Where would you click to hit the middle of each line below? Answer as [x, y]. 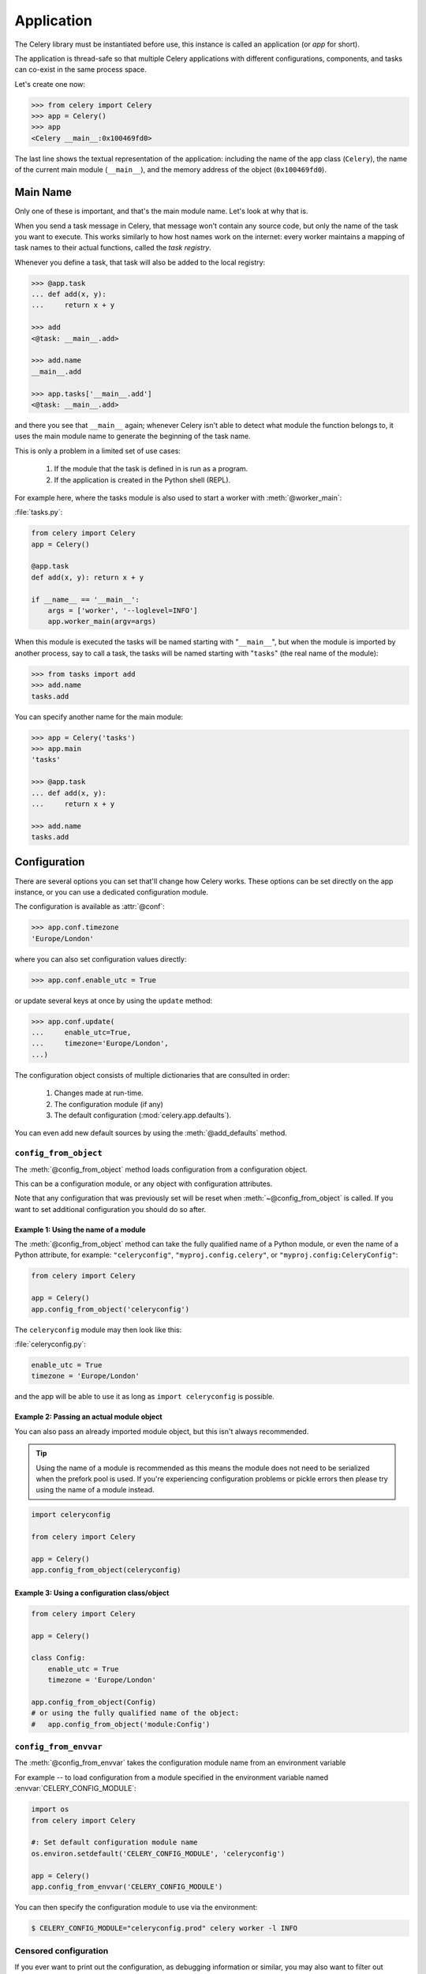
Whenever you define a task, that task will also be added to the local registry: [140, 262]
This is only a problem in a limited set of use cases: [98, 451]
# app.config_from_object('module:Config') [121, 1724]
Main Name [43, 192]
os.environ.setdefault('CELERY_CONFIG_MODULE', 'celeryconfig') [158, 1853]
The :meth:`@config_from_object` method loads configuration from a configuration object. [161, 1169]
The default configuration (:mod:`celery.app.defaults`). [143, 1115]
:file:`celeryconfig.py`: [50, 1344]
